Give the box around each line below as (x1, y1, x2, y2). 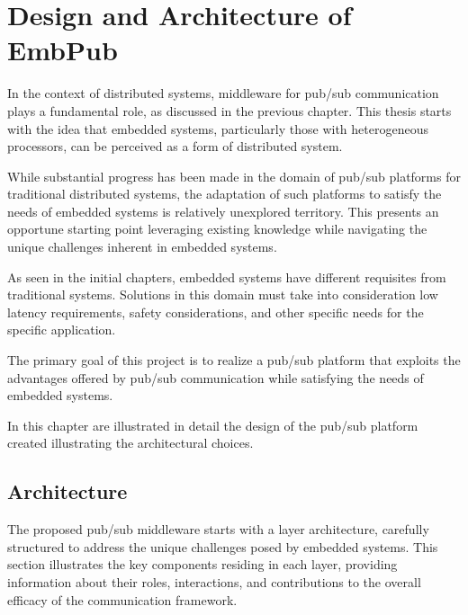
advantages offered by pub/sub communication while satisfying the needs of (7, 368, 424, 387)
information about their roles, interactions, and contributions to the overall (7, 572, 421, 591)
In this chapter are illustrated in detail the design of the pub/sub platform (7, 415, 418, 434)
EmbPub (7, 31, 118, 68)
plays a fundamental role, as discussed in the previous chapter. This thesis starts (7, 101, 452, 120)
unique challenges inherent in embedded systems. (7, 237, 277, 256)
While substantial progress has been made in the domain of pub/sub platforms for (7, 166, 461, 185)
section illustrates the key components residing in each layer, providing (7, 555, 398, 574)
